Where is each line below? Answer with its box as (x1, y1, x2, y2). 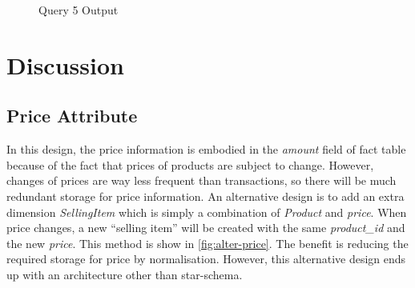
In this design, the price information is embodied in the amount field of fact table (6, 141, 406, 158)
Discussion (6, 48, 124, 81)
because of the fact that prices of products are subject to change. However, (6, 156, 374, 173)
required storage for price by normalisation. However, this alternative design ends (6, 250, 406, 267)
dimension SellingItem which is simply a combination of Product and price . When (6, 203, 407, 220)
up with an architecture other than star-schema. (6, 266, 243, 282)
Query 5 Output (38, 2, 119, 18)
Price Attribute (6, 103, 138, 128)
